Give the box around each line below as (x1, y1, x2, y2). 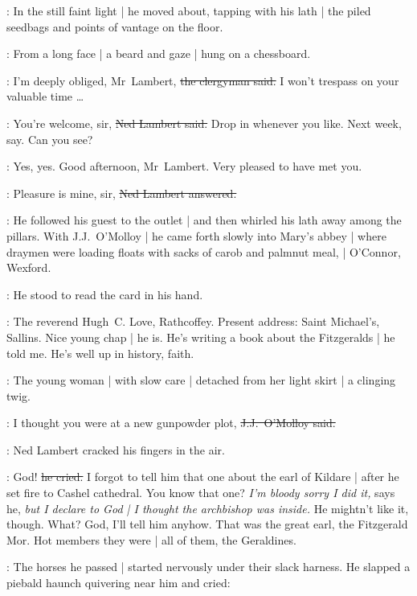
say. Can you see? (6, 130, 93, 147)
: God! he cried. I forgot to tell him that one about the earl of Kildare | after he (6, 468, 399, 485)
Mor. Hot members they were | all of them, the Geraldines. (6, 531, 296, 548)
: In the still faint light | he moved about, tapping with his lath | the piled (6, 2, 371, 18)
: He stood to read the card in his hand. (6, 286, 203, 302)
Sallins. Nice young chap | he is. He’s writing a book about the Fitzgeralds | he (6, 328, 395, 345)
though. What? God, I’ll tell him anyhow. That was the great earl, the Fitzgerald (6, 516, 408, 532)
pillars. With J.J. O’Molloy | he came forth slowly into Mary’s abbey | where (6, 227, 386, 244)
